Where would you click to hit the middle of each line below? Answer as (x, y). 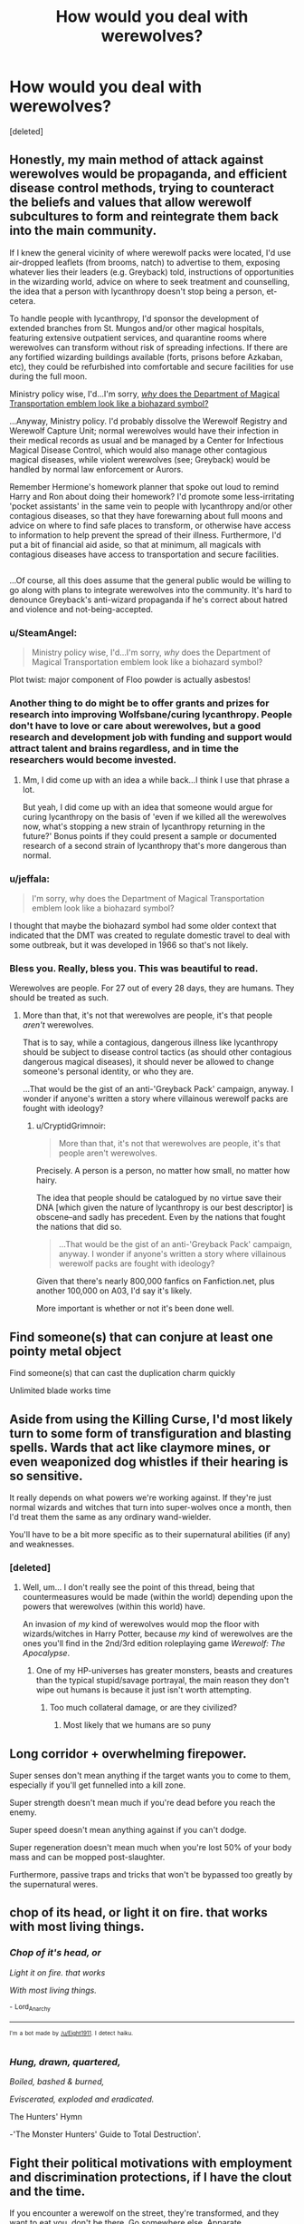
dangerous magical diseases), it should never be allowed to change (148, 1062)
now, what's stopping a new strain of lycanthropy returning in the (143, 826)
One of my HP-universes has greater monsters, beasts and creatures (164, 1671)
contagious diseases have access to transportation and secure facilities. (144, 554)
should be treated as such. (59, 998)
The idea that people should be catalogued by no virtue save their (159, 1198)
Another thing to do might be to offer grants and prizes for (139, 703)
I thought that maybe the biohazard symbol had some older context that (143, 926)
